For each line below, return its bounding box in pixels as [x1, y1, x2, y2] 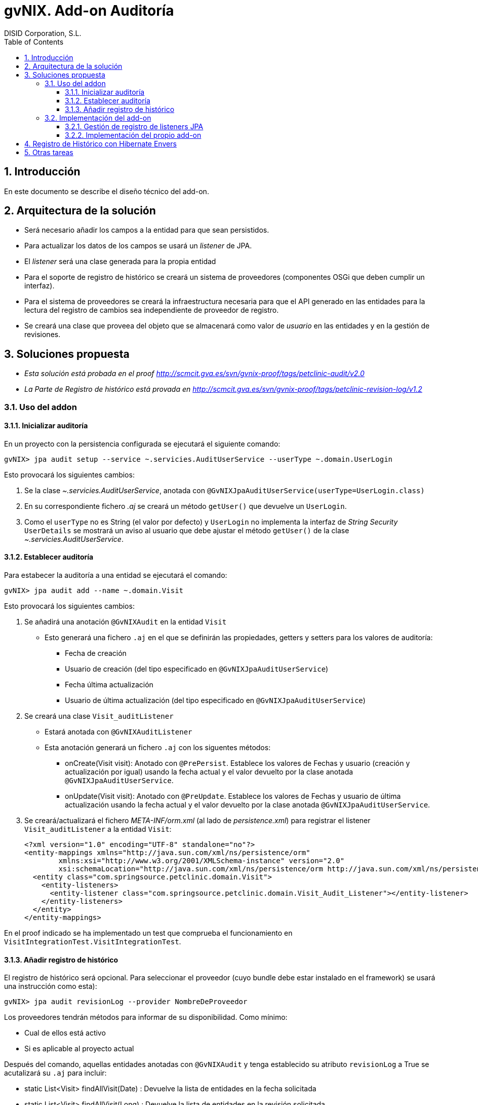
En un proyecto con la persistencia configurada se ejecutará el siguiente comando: [4, 439, 281, 448]
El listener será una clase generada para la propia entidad [24, 257, 216, 266]
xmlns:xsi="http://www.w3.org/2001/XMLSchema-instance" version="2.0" [58, 857, 345, 865]
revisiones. [24, 330, 61, 339]
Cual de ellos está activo [24, 1028, 106, 1038]
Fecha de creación [65, 649, 127, 658]
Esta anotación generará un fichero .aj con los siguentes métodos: [45, 743, 271, 752]
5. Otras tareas [24, 148, 73, 157]
